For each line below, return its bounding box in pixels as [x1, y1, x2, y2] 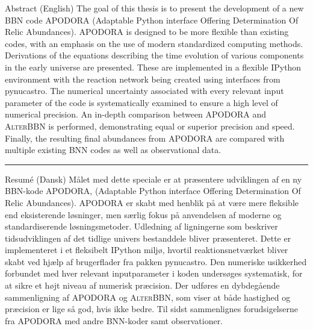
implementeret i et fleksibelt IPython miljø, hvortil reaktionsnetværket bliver [5, 243, 288, 256]
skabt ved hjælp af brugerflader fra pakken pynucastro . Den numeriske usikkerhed [5, 255, 307, 268]
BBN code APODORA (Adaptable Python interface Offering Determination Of [5, 13, 299, 26]
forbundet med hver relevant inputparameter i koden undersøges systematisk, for [5, 267, 303, 280]
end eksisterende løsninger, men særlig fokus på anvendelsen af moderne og [5, 208, 282, 221]
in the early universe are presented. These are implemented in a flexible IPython [5, 60, 302, 73]
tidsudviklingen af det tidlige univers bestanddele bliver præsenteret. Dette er [5, 231, 291, 244]
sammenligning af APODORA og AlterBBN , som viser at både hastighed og [5, 290, 291, 303]
